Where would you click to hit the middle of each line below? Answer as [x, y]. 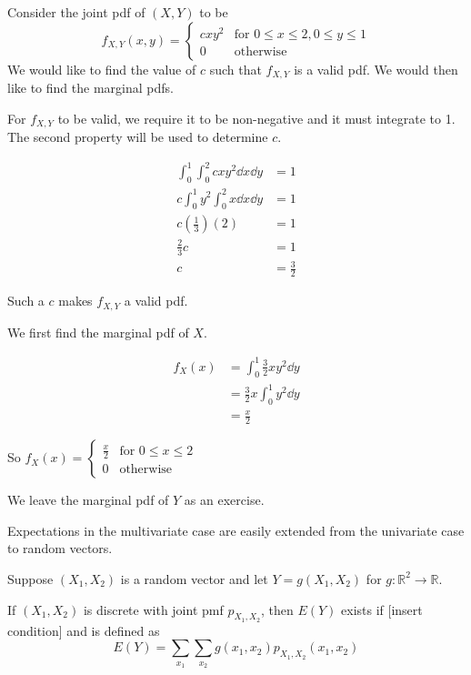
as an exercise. [224, 500]
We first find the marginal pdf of [98, 332]
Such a [26, 301]
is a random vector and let [194, 578]
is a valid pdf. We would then [376, 69]
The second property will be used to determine [138, 137]
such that [235, 69]
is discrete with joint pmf [153, 609]
